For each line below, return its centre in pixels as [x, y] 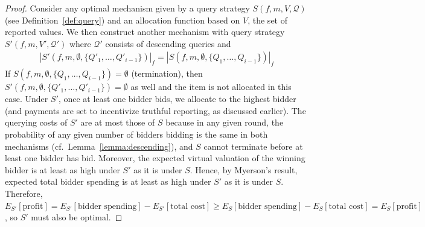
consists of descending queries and [168, 43]
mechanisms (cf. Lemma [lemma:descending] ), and [99, 146]
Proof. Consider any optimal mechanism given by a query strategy [127, 8]
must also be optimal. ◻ [77, 217]
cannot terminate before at [253, 146]
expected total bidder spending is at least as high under [108, 181]
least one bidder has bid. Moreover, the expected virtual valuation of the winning [155, 158]
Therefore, [24, 193]
